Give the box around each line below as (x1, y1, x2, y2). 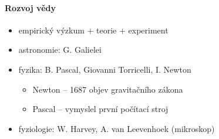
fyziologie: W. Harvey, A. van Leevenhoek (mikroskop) (18, 122, 215, 134)
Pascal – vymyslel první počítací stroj (32, 103, 169, 115)
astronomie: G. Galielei (18, 43, 102, 56)
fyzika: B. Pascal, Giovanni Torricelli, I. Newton (18, 63, 191, 75)
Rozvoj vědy (5, 1, 56, 13)
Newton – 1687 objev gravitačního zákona (32, 83, 183, 95)
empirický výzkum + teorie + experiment (18, 23, 169, 36)
